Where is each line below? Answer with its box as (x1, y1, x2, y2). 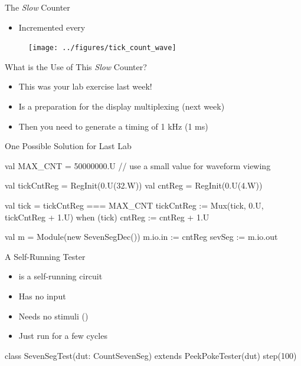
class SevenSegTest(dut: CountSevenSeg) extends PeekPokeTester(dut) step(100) (5, 349, 297, 361)
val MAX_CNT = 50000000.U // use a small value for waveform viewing (5, 159, 271, 172)
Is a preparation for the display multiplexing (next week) (18, 100, 225, 113)
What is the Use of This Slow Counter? (5, 60, 147, 72)
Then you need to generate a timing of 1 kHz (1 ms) (18, 120, 208, 132)
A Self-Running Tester (5, 250, 86, 262)
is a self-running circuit (18, 270, 103, 282)
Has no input (18, 289, 66, 302)
